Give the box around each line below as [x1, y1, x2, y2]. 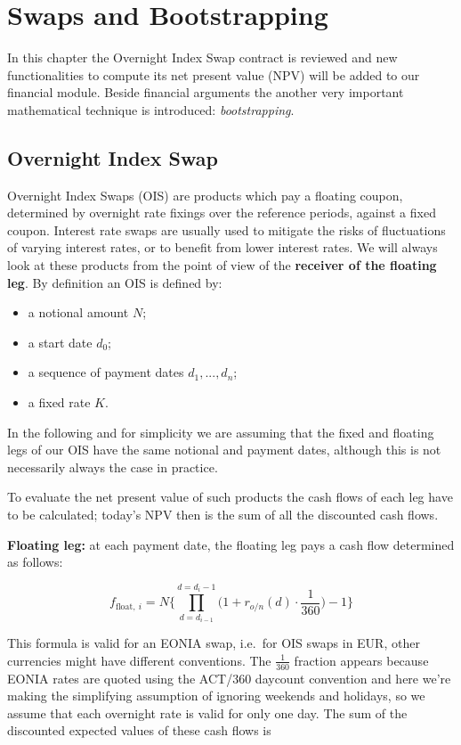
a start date [28, 332, 93, 351]
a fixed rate [28, 393, 91, 412]
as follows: [7, 553, 63, 571]
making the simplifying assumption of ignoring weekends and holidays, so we [7, 686, 425, 705]
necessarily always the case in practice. [7, 457, 218, 476]
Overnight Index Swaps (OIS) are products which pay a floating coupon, [7, 185, 403, 204]
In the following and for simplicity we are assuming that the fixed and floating [7, 422, 434, 441]
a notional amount [28, 303, 129, 322]
